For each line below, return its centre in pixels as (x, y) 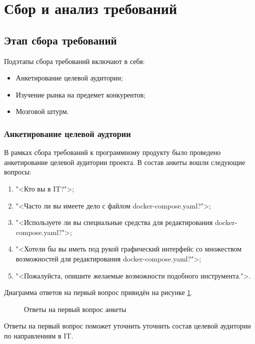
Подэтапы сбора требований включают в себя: (74, 61)
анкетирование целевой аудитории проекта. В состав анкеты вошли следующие (125, 162)
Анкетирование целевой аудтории (67, 133)
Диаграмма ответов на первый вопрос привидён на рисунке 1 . (98, 292)
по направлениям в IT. (39, 335)
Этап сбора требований (60, 40)
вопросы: (18, 172)
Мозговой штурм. (42, 111)
